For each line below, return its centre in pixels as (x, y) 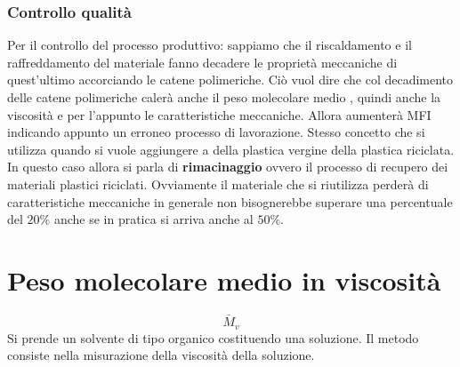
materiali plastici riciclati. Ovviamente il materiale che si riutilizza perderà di (218, 183)
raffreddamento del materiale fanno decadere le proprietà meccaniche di (202, 62)
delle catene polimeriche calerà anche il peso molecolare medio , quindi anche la (224, 97)
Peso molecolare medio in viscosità (224, 279)
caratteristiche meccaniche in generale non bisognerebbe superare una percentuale (230, 201)
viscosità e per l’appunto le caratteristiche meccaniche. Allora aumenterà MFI (219, 114)
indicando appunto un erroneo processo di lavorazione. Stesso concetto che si (216, 132)
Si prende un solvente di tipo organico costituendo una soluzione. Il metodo (213, 337)
